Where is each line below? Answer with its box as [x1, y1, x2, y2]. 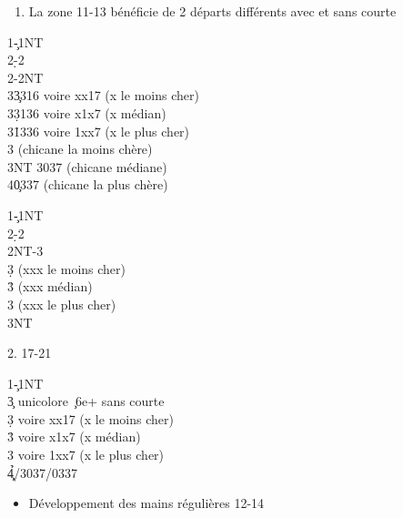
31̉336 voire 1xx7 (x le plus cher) [7, 121, 190, 140]
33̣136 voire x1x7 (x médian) [7, 103, 166, 122]
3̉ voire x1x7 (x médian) [7, 427, 141, 446]
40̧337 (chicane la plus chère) [7, 175, 168, 194]
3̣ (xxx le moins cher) [7, 259, 126, 278]
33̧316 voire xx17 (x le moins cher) [7, 86, 199, 105]
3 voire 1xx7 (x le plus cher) [7, 445, 165, 464]
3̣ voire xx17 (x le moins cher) [7, 409, 174, 428]
